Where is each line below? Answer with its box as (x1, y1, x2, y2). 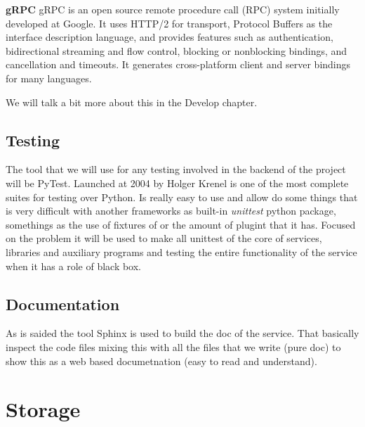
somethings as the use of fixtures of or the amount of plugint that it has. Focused (6, 217, 356, 231)
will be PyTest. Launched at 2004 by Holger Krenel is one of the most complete (6, 175, 349, 190)
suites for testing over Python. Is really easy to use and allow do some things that (6, 189, 358, 204)
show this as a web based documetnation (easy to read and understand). (6, 353, 317, 368)
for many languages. (6, 70, 92, 85)
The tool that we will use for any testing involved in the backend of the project (6, 162, 346, 177)
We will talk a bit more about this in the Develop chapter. (6, 94, 258, 109)
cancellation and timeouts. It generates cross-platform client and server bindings (6, 57, 351, 72)
